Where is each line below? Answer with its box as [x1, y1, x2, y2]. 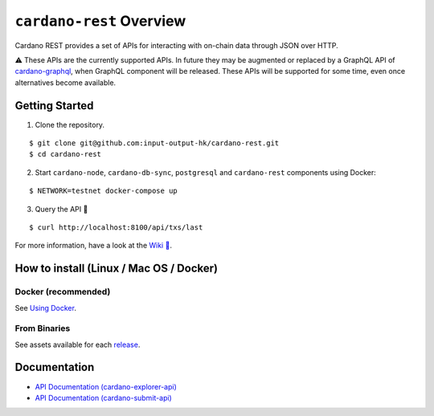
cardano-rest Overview [14, 12, 186, 30]
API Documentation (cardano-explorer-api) [35, 381, 177, 391]
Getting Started [14, 99, 94, 112]
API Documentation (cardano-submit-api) [35, 393, 172, 402]
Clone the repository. [35, 120, 104, 129]
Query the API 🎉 [35, 204, 88, 214]
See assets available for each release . [14, 340, 141, 349]
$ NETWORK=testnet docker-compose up [29, 186, 178, 196]
